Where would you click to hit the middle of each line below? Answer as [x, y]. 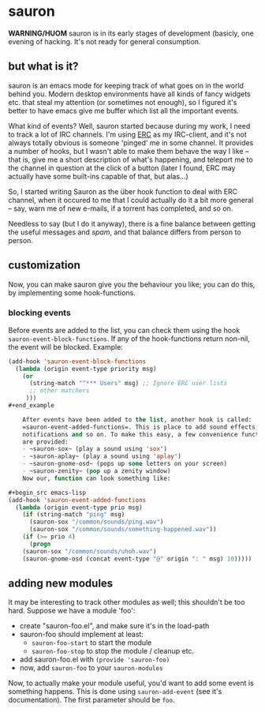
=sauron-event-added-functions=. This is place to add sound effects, [141, 427]
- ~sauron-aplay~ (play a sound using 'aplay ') [102, 456]
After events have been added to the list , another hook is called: [137, 420]
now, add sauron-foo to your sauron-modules [91, 668]
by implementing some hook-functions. [72, 292]
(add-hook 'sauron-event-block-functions [77, 362]
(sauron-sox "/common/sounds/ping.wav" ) [96, 522]
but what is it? [43, 67]
